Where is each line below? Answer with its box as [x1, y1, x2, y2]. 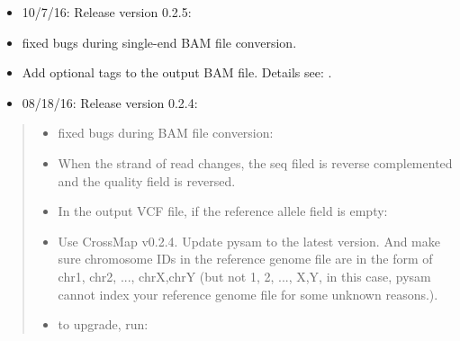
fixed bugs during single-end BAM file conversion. [22, 32, 297, 51]
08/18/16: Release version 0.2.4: [22, 93, 198, 112]
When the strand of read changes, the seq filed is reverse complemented [58, 153, 453, 172]
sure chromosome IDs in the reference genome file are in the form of [58, 249, 433, 268]
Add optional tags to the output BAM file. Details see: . [22, 63, 332, 82]
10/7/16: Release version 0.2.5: [22, 3, 192, 21]
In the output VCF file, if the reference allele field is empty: [58, 202, 388, 220]
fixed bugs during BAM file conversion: [58, 123, 274, 142]
